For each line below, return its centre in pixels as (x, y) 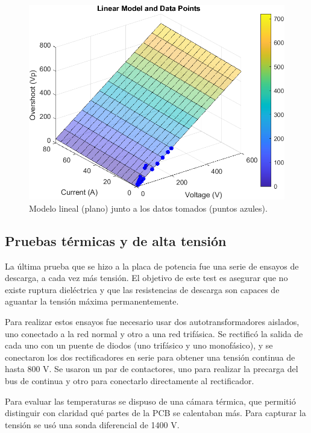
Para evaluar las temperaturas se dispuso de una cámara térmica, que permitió (150, 401)
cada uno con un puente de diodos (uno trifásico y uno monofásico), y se (139, 345)
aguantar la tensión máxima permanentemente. (92, 301)
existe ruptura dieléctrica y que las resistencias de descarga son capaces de (142, 289)
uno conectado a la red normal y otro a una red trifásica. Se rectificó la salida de (154, 333)
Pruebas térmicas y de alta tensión (116, 240)
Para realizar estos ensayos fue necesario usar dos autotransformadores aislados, (152, 321)
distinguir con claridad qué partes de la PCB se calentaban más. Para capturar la (155, 413)
